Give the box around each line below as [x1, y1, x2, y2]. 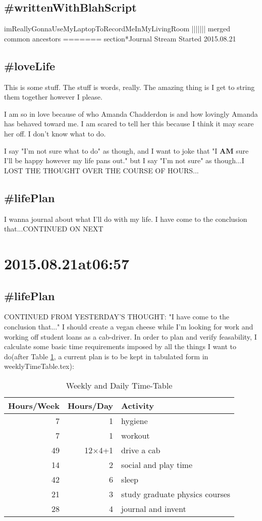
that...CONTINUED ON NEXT [4, 223, 103, 234]
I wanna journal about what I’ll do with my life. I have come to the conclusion [4, 213, 247, 224]
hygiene [121, 414, 148, 427]
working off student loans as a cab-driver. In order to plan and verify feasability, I [4, 331, 257, 342]
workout [121, 429, 150, 441]
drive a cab [121, 444, 161, 456]
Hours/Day [67, 399, 114, 411]
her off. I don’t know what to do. [4, 128, 106, 138]
